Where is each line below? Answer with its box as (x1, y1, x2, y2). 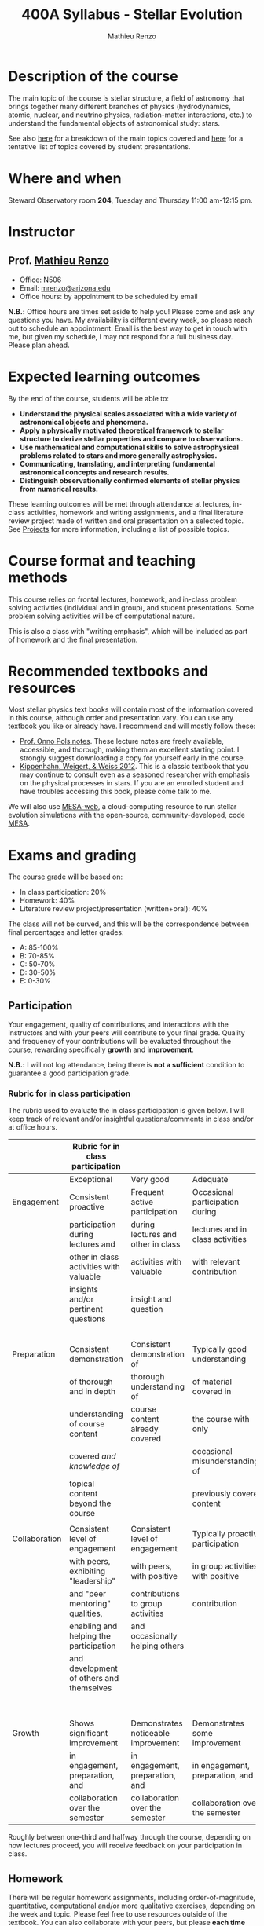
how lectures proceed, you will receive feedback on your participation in (8, 1840, 242, 1851)
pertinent (69, 1304, 104, 1315)
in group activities (192, 1561, 258, 1572)
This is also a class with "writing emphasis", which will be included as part (8, 626, 248, 635)
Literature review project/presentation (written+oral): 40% (19, 904, 208, 914)
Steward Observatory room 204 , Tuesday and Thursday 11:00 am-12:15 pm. (8, 195, 253, 205)
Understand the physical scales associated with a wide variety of (19, 408, 237, 418)
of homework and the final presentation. (8, 635, 138, 644)
